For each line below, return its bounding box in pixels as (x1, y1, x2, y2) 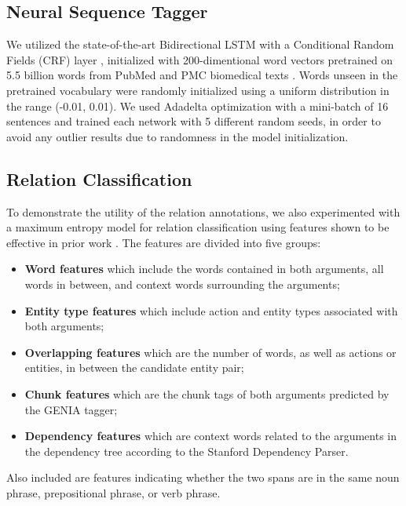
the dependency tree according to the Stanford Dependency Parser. (24, 442, 349, 459)
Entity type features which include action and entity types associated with (24, 302, 398, 319)
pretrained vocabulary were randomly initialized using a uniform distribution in (6, 82, 390, 98)
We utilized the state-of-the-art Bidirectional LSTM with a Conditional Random (6, 36, 394, 53)
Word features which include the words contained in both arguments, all (24, 260, 384, 277)
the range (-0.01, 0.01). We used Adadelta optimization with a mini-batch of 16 (6, 97, 389, 114)
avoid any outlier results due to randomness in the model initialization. (6, 128, 349, 144)
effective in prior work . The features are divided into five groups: (6, 234, 321, 250)
